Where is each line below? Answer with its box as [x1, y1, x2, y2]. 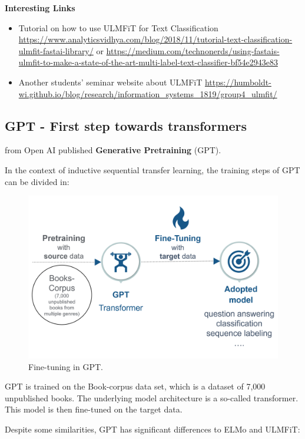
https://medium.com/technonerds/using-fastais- [106, 44, 280, 57]
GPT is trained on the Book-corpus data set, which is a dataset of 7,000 [5, 380, 266, 392]
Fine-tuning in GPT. [28, 360, 103, 372]
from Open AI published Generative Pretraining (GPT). [5, 144, 221, 156]
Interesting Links [5, 2, 75, 14]
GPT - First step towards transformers [5, 116, 247, 134]
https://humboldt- [204, 75, 271, 88]
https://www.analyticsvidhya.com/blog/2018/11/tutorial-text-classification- [18, 33, 293, 45]
